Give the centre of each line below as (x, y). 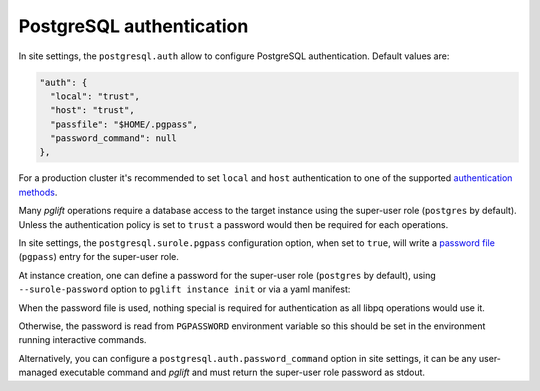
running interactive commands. (82, 340)
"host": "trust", (92, 110)
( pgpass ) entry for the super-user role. (98, 257)
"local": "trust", (95, 96)
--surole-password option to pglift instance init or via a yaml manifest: (184, 289)
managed (38, 372)
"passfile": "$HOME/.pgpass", (124, 124)
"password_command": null (113, 138)
